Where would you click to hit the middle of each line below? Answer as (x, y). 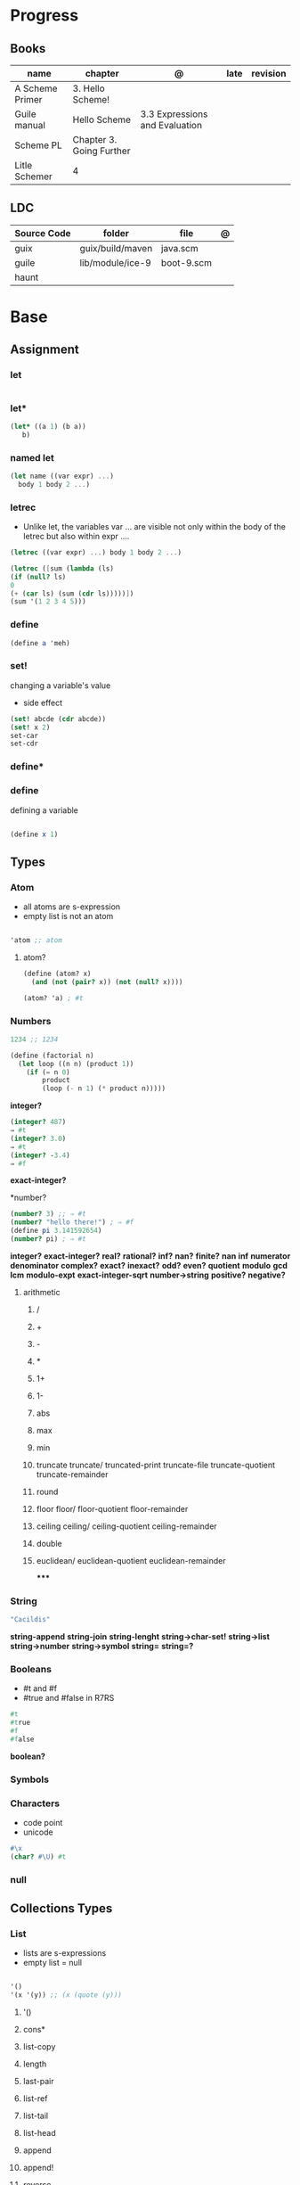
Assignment (45, 350)
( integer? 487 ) (38, 1122)
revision (269, 74)
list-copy (39, 2047)
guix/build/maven (116, 248)
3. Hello (89, 88)
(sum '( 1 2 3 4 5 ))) (49, 602)
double (49, 1543)
